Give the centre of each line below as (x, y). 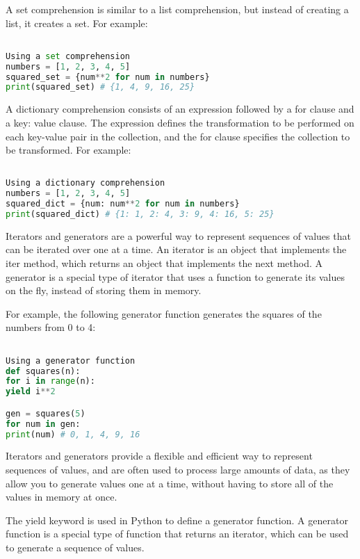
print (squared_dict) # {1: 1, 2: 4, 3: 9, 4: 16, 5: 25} (140, 214)
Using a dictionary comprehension (85, 183)
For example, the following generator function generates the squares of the (164, 313)
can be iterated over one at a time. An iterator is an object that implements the (176, 249)
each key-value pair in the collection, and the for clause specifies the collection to (178, 136)
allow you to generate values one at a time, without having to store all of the (170, 483)
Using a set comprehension (68, 56)
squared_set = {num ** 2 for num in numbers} (108, 77)
